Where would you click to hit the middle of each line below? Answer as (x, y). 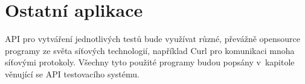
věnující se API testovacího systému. (72, 73)
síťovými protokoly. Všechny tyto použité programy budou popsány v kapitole (150, 62)
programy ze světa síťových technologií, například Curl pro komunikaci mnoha (150, 50)
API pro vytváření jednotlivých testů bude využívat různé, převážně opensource (153, 39)
